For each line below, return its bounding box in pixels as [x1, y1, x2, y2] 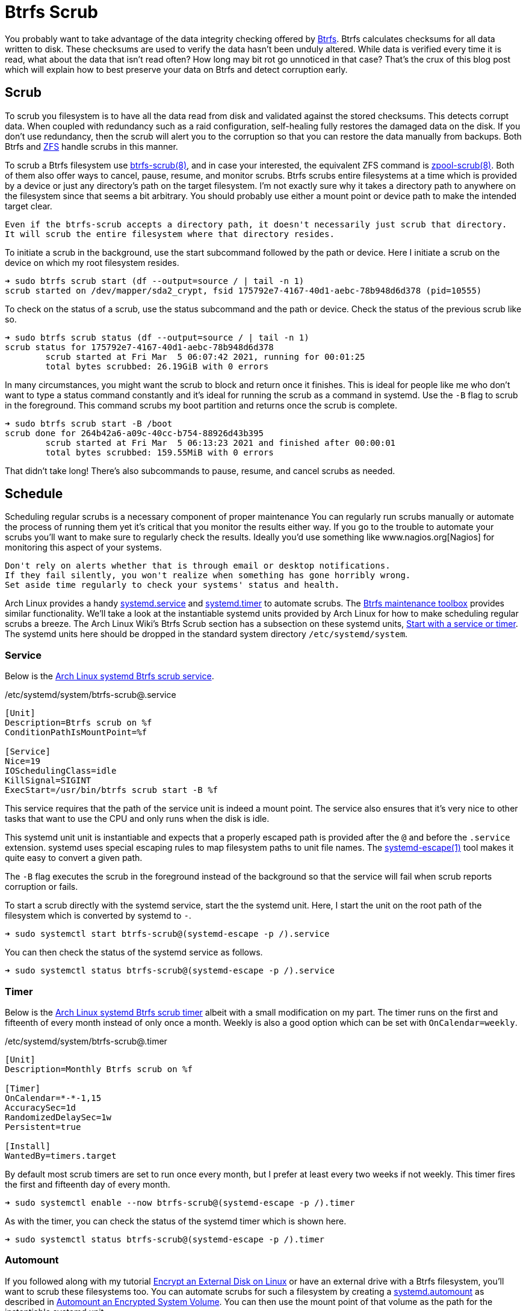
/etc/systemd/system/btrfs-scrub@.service [5, 689, 176, 700]
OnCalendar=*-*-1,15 [5, 1093, 102, 1103]
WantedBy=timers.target [5, 1150, 117, 1161]
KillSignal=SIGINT [5, 776, 91, 786]
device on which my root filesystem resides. [5, 257, 179, 268]
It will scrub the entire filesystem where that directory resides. [5, 229, 335, 239]
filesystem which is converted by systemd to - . [5, 910, 191, 921]
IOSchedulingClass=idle [5, 766, 117, 776]
